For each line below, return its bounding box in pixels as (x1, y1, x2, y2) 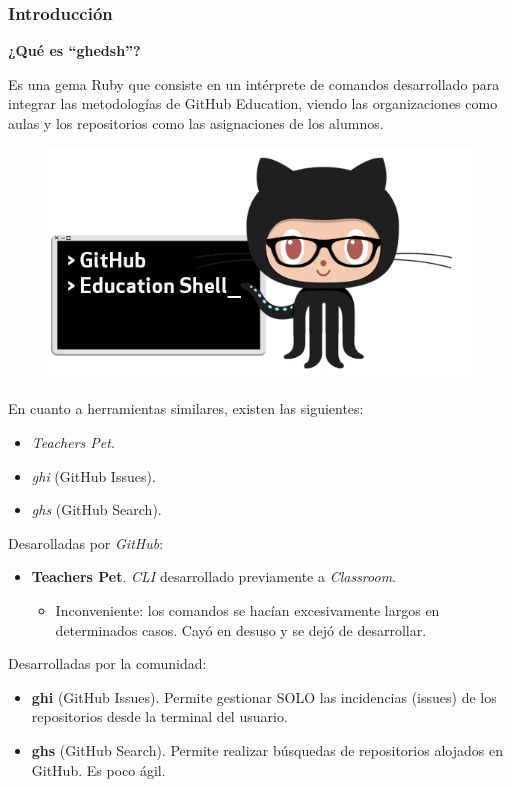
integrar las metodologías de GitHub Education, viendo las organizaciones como (8, 93, 498, 114)
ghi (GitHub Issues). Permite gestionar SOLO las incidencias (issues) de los (31, 686, 497, 707)
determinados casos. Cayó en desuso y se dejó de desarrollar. (55, 619, 427, 640)
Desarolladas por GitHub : (8, 532, 164, 553)
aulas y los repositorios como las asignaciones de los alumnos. (8, 113, 384, 133)
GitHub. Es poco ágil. (31, 759, 166, 780)
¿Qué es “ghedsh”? (8, 40, 141, 61)
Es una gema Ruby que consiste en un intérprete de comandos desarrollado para (8, 73, 500, 94)
